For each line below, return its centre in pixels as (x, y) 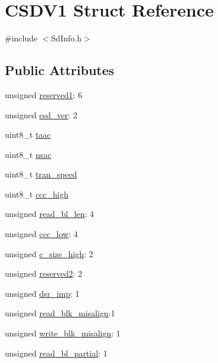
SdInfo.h (66, 38)
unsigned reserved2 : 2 (43, 273)
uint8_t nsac (28, 154)
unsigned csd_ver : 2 (41, 114)
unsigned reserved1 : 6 (43, 94)
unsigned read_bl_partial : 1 (56, 353)
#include (21, 38)
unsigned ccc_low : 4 (41, 234)
